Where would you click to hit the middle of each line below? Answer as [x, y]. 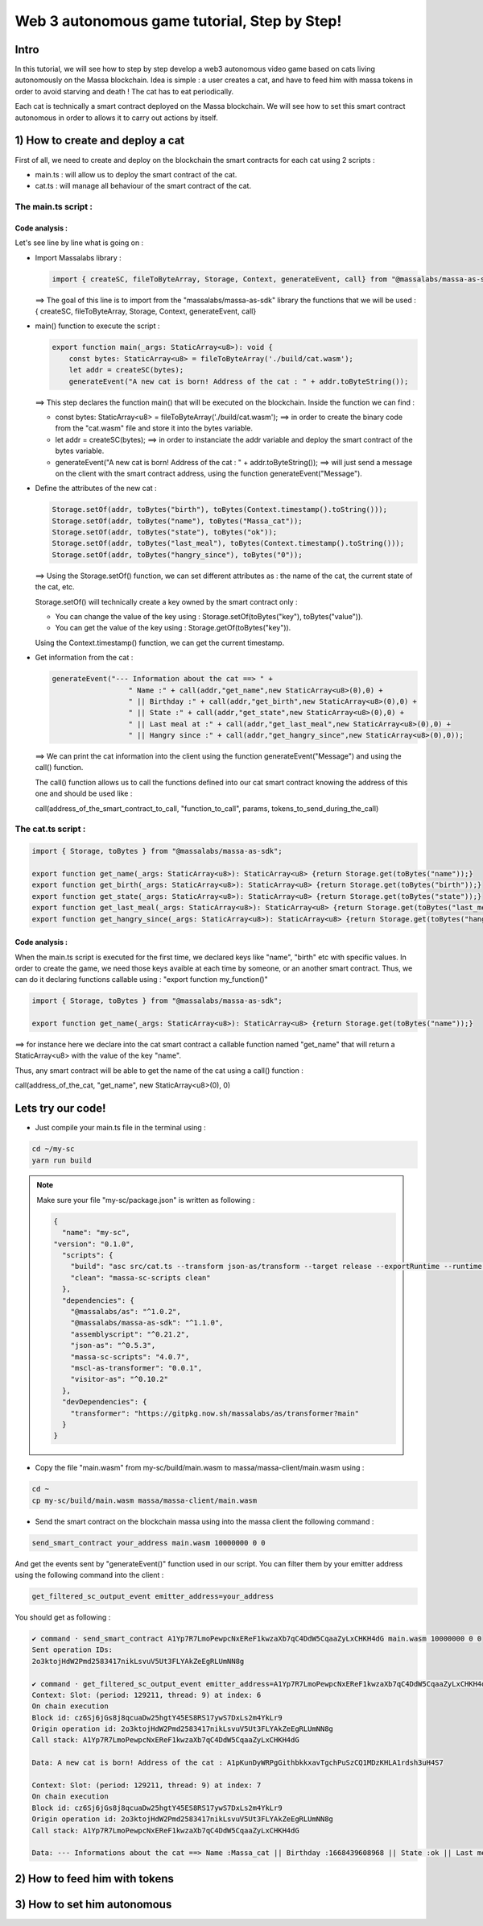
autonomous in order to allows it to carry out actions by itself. [117, 118]
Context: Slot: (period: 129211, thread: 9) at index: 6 [147, 1695]
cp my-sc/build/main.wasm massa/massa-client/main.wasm [144, 1500]
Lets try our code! [60, 1109]
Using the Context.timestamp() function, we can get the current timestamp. [160, 643]
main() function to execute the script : [97, 326]
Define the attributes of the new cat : [96, 489]
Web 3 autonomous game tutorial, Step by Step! [178, 21]
